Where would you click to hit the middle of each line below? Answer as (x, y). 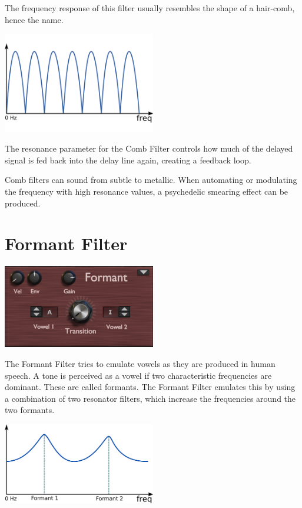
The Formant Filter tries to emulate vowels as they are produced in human (140, 364)
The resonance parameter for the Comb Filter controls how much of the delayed (149, 148)
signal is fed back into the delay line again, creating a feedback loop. (128, 160)
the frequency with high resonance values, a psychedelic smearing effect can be (147, 191)
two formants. (30, 410)
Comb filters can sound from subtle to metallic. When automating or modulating (151, 180)
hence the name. (34, 19)
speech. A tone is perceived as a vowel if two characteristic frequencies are (138, 375)
